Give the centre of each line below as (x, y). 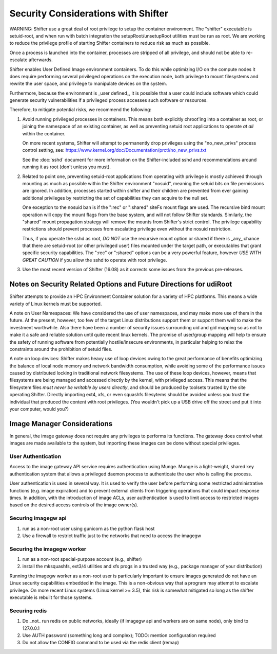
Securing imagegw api (38, 518)
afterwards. (41, 60)
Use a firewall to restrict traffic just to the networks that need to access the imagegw (112, 536)
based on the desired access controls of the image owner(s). (74, 505)
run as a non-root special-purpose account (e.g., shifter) (82, 559)
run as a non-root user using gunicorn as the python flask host (88, 528)
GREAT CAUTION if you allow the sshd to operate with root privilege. (95, 260)
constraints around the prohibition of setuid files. (61, 349)
